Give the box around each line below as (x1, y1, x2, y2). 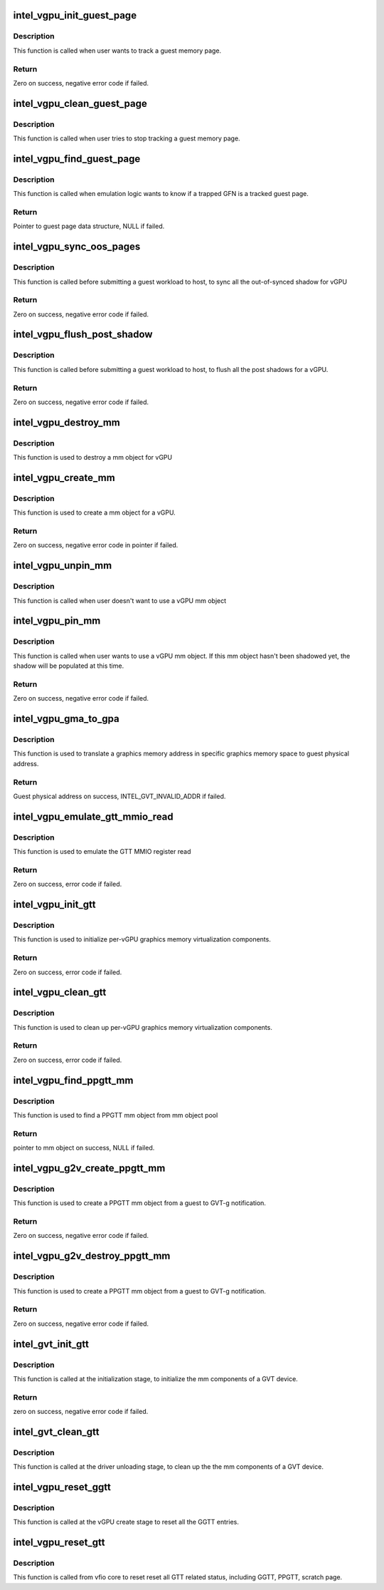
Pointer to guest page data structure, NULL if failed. (13, 222, 165, 231)
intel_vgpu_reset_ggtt (13, 1481, 112, 1493)
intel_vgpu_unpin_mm (13, 559, 112, 572)
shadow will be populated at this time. (13, 661, 124, 670)
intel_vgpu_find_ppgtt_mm (13, 1074, 134, 1086)
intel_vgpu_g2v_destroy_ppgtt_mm (13, 1250, 171, 1262)
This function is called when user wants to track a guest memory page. (13, 46, 222, 55)
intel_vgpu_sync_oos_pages (13, 241, 141, 253)
